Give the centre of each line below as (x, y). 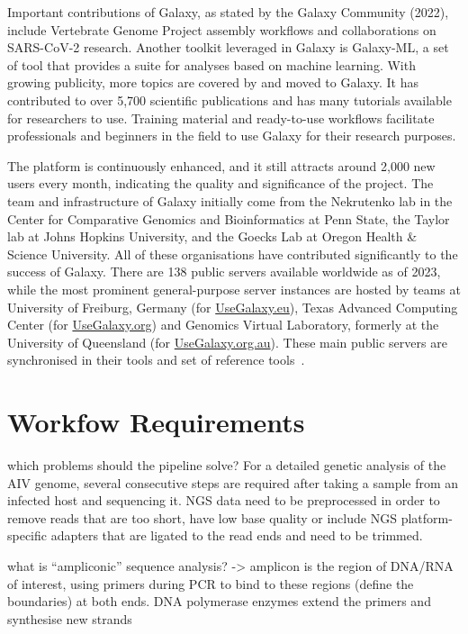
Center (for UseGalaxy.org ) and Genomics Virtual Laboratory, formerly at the (223, 325)
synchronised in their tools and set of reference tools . (156, 360)
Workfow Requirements (156, 422)
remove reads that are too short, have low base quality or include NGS (202, 517)
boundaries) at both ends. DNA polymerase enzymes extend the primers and (219, 601)
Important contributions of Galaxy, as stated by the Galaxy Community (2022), (228, 12)
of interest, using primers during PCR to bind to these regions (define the (211, 583)
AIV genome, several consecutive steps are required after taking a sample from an (233, 482)
